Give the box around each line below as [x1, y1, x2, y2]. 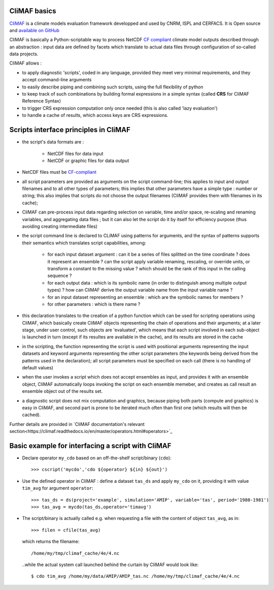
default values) [22, 365, 53, 371]
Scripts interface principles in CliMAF [9, 126, 130, 134]
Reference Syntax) [22, 98, 61, 104]
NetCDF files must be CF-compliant [22, 169, 97, 175]
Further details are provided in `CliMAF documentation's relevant [9, 421, 145, 427]
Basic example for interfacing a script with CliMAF [9, 441, 172, 450]
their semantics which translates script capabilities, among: [22, 239, 147, 246]
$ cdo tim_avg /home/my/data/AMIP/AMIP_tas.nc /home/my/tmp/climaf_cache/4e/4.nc [31, 573, 240, 579]
